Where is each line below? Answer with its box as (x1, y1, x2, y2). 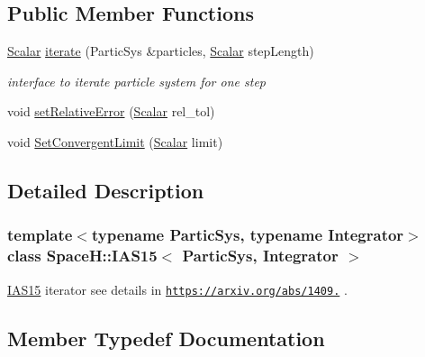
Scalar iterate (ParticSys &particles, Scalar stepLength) (7, 41, 314, 60)
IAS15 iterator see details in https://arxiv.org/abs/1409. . (7, 279, 348, 298)
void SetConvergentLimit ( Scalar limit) (7, 132, 223, 151)
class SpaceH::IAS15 (7, 244, 158, 267)
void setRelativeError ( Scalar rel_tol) (7, 102, 215, 121)
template (7, 224, 73, 246)
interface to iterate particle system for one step (7, 71, 266, 90)
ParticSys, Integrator (182, 244, 339, 267)
